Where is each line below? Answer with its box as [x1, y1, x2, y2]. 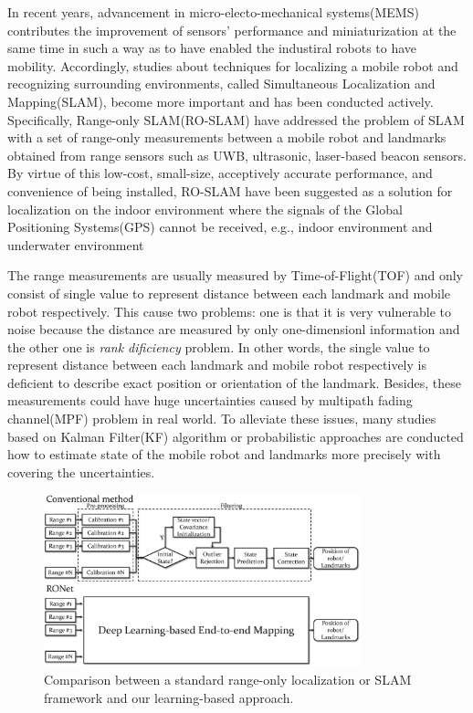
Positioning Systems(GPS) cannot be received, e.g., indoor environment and [7, 217, 433, 236]
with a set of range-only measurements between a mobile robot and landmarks [7, 128, 447, 147]
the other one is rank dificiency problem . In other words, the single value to [7, 337, 430, 356]
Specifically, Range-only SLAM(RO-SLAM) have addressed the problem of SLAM [7, 110, 465, 129]
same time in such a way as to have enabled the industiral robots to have [7, 38, 417, 58]
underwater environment [7, 235, 144, 254]
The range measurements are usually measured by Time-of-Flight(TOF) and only [7, 266, 463, 285]
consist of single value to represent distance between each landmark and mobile [7, 283, 451, 302]
